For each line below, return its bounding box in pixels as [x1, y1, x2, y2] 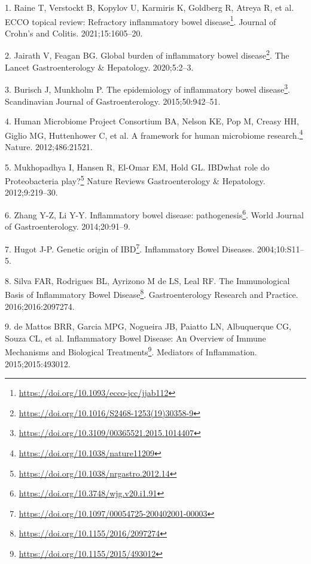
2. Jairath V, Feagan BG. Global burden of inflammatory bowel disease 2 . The [5, 47, 289, 62]
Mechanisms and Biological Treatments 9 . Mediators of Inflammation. [5, 344, 257, 358]
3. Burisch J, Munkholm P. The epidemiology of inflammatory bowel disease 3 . [5, 81, 290, 95]
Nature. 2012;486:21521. [5, 140, 93, 153]
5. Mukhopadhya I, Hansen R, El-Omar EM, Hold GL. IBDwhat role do [5, 160, 270, 173]
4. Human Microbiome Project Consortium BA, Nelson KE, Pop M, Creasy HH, [5, 115, 299, 127]
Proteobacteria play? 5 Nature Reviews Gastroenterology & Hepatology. [5, 173, 266, 187]
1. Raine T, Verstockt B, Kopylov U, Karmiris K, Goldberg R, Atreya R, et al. [5, 1, 294, 13]
